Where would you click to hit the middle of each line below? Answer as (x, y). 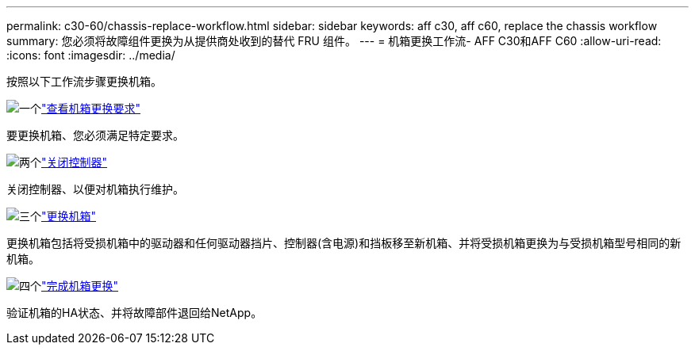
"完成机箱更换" (80, 286)
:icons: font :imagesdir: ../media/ (91, 55)
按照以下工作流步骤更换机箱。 (84, 81)
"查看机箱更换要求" (91, 108)
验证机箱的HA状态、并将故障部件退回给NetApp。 (134, 313)
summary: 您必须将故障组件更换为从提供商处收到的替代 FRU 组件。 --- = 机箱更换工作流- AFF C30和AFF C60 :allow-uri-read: (334, 41)
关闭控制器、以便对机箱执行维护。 (95, 189)
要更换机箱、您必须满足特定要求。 (95, 135)
